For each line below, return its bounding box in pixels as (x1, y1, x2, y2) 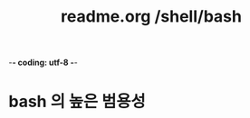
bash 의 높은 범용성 (8, 92, 146, 112)
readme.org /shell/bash (61, 6, 242, 27)
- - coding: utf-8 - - (8, 57, 78, 68)
